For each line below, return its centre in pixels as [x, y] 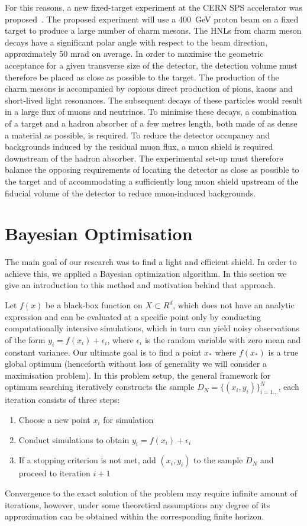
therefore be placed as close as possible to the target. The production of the [142, 77]
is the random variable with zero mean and [223, 339]
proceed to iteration [54, 473]
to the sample [218, 460]
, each [289, 387]
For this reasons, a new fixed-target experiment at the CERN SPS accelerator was [153, 7]
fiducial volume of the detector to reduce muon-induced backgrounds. [130, 193]
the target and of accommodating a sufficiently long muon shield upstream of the [152, 181]
